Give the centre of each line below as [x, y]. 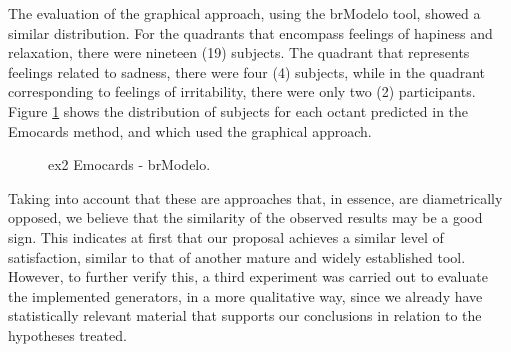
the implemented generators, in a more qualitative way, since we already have [245, 295]
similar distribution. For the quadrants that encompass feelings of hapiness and [250, 32]
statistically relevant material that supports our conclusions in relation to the [245, 315]
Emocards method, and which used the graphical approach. [190, 130]
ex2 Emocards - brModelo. [129, 164]
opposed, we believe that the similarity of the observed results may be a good [245, 217]
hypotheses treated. [67, 334]
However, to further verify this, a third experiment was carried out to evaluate [248, 276]
